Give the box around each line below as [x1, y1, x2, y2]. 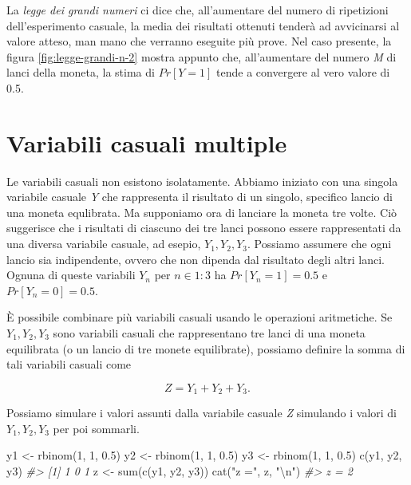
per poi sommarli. [53, 420, 140, 436]
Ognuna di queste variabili [6, 266, 136, 283]
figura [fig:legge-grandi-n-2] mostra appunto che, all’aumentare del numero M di [6, 48, 397, 65]
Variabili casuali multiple [6, 126, 287, 159]
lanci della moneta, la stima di [6, 64, 155, 81]
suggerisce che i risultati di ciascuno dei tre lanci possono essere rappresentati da [6, 219, 401, 236]
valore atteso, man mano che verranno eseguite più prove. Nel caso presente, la [6, 33, 392, 49]
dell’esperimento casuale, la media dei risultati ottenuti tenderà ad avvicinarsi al [6, 17, 400, 34]
